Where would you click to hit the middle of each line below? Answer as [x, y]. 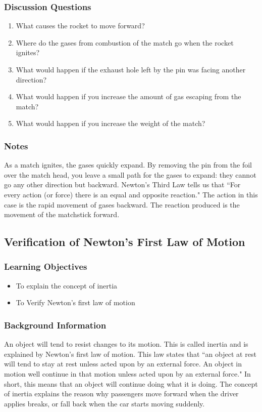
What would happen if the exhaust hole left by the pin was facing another [131, 69]
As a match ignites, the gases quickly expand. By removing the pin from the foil [128, 165]
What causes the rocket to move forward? [80, 26]
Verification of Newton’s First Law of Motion [125, 242]
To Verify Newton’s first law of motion [75, 302]
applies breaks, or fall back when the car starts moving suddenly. [104, 403]
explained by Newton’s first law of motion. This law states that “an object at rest [130, 354]
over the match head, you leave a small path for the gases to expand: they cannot [130, 174]
